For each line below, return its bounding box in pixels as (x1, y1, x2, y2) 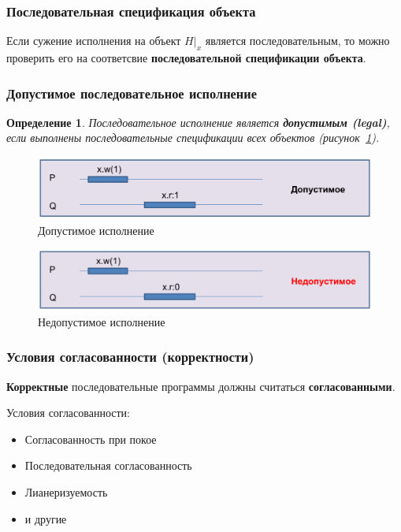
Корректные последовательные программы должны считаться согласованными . (6, 378, 395, 394)
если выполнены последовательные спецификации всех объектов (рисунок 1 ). (6, 129, 380, 146)
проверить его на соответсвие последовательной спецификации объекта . (6, 50, 366, 66)
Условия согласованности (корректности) (6, 347, 254, 366)
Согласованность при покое (24, 430, 157, 447)
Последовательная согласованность (24, 457, 192, 474)
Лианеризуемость (24, 483, 108, 500)
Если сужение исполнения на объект (6, 32, 181, 49)
